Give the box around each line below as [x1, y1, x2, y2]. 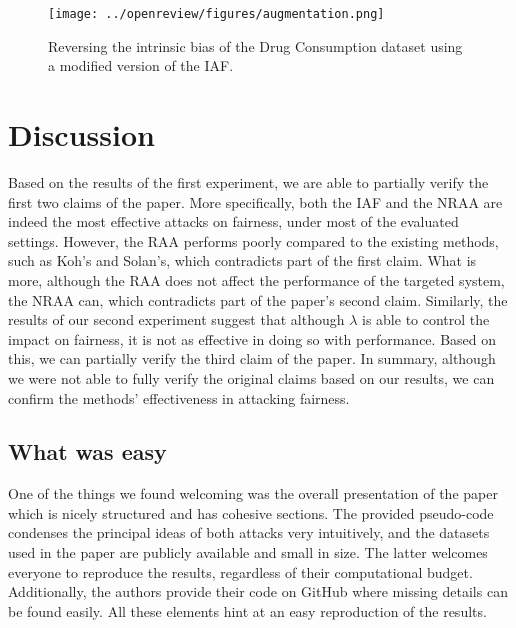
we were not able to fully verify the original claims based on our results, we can [8, 367, 495, 388]
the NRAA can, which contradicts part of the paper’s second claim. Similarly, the [8, 289, 508, 310]
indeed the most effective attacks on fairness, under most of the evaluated [8, 211, 459, 232]
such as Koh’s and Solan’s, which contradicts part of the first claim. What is [8, 250, 477, 271]
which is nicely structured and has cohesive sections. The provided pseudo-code [8, 502, 494, 523]
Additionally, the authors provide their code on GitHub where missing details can [8, 581, 508, 602]
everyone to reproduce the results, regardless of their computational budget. [8, 561, 473, 582]
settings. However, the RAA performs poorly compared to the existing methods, [8, 230, 499, 251]
